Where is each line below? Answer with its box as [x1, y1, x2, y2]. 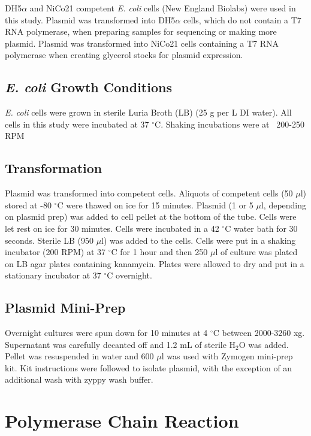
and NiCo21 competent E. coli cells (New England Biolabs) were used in [29, 2, 296, 14]
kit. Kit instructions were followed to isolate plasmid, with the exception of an [5, 361, 292, 374]
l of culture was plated [215, 246, 298, 258]
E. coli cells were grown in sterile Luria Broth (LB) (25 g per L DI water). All [5, 106, 292, 119]
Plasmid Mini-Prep [5, 298, 126, 317]
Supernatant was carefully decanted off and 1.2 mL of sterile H [5, 338, 236, 350]
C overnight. [107, 269, 152, 281]
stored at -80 [5, 198, 52, 211]
